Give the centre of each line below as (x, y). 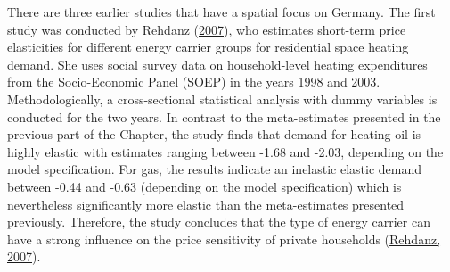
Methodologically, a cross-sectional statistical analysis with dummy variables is (222, 99)
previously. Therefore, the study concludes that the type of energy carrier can (219, 222)
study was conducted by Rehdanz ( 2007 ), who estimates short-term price (207, 29)
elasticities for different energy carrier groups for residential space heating (208, 47)
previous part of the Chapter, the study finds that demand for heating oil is (214, 134)
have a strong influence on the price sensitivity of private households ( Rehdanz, (224, 239)
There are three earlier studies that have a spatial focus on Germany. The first (221, 12)
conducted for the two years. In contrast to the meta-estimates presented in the (224, 116)
